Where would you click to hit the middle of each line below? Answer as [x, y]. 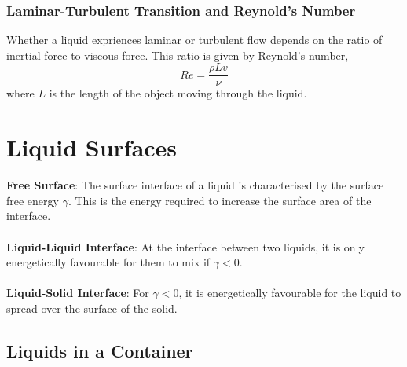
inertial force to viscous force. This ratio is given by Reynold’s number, [178, 55]
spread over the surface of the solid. [92, 308]
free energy [33, 200]
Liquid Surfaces [92, 147]
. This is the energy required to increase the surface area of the [220, 200]
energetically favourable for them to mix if [108, 262]
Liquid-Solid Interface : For [78, 293]
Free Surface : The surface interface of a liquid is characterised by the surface [195, 185]
